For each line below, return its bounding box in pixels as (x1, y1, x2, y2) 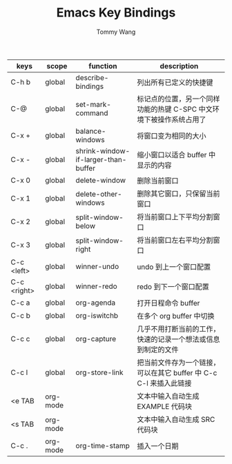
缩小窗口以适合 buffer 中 (137, 150, 216, 159)
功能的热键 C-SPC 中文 (137, 104, 213, 114)
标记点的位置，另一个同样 (137, 94, 220, 103)
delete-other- (75, 189, 122, 199)
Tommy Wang (96, 28, 136, 36)
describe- (75, 72, 109, 82)
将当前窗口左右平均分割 (137, 235, 213, 245)
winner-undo (75, 261, 119, 271)
